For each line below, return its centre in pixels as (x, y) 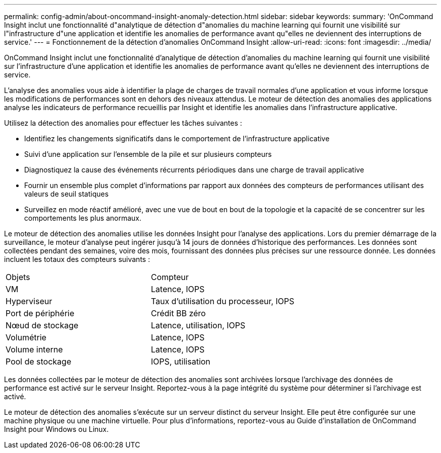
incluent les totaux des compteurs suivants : (77, 259)
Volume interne (34, 349)
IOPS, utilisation (180, 361)
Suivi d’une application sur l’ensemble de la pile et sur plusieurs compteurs (148, 154)
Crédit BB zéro (178, 313)
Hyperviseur (29, 301)
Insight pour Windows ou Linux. (56, 429)
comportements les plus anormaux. (83, 218)
